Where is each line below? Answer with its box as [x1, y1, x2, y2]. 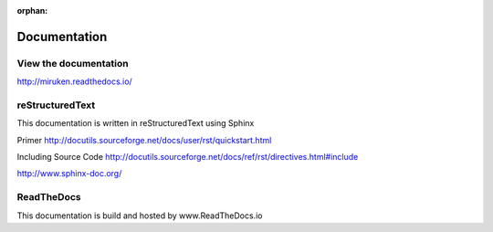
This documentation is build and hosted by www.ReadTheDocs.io [16, 210, 263, 221]
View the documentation [16, 57, 130, 69]
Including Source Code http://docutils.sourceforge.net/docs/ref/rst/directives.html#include [16, 152, 359, 163]
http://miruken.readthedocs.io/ [16, 76, 132, 87]
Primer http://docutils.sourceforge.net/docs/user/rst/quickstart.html [16, 134, 272, 145]
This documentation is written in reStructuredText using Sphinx [16, 118, 255, 129]
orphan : [16, 5, 48, 16]
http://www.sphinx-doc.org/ [16, 168, 122, 179]
